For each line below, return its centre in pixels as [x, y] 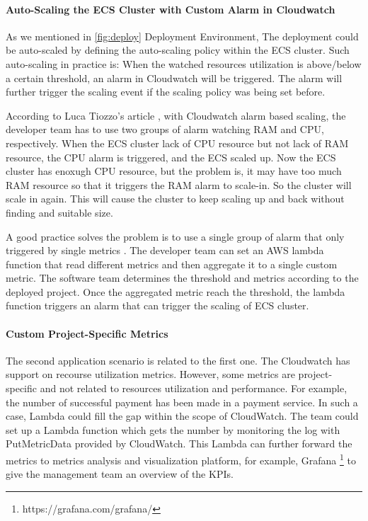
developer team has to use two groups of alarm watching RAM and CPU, [165, 129]
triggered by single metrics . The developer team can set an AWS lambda [165, 250]
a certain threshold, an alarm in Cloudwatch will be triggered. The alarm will [174, 78]
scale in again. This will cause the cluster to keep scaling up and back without [175, 199]
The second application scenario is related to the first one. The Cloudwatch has [178, 360]
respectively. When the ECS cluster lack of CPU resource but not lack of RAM [177, 143]
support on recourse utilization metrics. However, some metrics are [150, 374]
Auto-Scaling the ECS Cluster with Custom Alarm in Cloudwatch [171, 9]
